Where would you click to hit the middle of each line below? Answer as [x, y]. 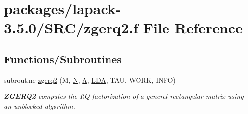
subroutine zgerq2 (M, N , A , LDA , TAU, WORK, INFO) [90, 79]
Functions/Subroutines [63, 59]
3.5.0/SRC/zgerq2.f [71, 28]
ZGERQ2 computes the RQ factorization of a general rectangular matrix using [124, 96]
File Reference [193, 28]
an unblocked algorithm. [40, 105]
